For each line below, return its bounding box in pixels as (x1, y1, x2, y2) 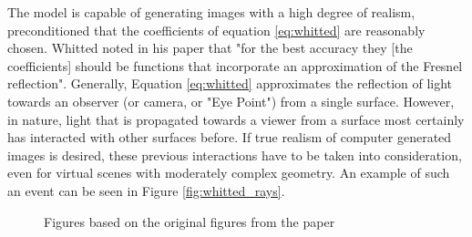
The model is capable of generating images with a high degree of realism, (7, 3, 416, 21)
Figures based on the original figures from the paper (44, 211, 335, 231)
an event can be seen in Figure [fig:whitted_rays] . (7, 180, 285, 200)
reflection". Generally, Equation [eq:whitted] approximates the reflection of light (7, 74, 453, 93)
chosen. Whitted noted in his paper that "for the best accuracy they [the (7, 38, 413, 57)
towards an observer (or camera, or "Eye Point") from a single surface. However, (7, 91, 455, 110)
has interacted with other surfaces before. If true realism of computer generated (7, 128, 452, 147)
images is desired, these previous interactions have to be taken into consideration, (7, 145, 462, 164)
